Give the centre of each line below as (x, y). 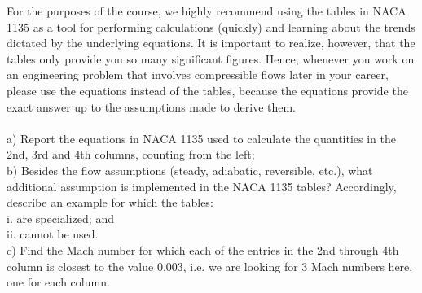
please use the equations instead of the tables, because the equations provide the (207, 90)
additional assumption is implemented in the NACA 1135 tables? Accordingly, (202, 186)
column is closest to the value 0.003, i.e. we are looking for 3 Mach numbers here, (210, 266)
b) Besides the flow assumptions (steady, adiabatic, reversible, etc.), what (190, 170)
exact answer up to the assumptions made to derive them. (152, 106)
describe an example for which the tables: (110, 202)
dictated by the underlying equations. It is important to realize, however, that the (211, 43)
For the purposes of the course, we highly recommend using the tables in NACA (207, 11)
